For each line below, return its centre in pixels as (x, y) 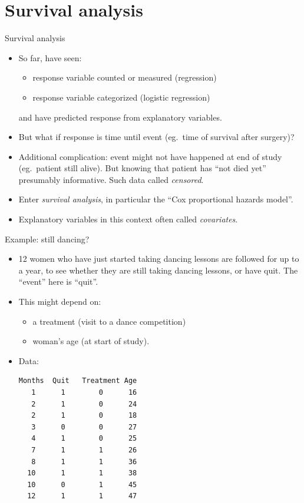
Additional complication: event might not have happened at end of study (150, 156)
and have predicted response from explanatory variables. (120, 117)
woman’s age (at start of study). (91, 341)
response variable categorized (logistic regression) (121, 97)
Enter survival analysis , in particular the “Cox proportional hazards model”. (156, 199)
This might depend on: (60, 302)
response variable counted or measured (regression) (125, 77)
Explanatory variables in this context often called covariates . (128, 219)
